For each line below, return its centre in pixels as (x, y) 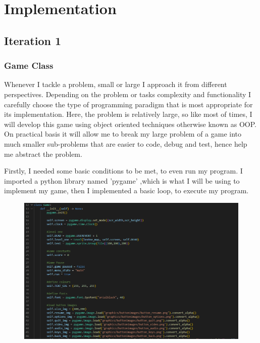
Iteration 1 (33, 40)
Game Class (29, 66)
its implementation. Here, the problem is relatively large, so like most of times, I (128, 114)
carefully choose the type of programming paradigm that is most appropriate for (128, 104)
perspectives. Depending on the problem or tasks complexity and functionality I (128, 94)
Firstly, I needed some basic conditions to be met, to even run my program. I (123, 171)
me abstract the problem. (43, 154)
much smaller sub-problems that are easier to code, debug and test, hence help (126, 143)
